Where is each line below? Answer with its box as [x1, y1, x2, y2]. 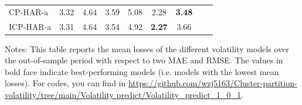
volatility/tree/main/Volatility [5, 89, 114, 101]
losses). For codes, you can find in [5, 77, 126, 89]
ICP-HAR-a [9, 20, 52, 32]
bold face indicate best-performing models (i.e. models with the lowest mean [5, 65, 279, 77]
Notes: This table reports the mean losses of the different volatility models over [5, 42, 289, 55]
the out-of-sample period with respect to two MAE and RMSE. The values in [5, 54, 283, 66]
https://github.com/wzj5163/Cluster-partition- [128, 77, 297, 89]
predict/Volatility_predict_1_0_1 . [116, 89, 243, 101]
